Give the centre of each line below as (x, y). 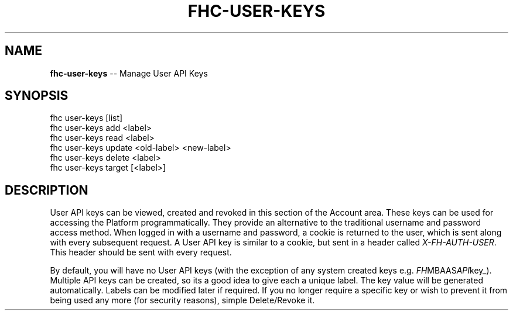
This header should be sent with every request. (141, 252)
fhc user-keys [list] (86, 118)
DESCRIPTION (47, 190)
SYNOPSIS (37, 96)
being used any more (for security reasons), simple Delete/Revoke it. (182, 300)
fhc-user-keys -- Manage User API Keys (129, 73)
